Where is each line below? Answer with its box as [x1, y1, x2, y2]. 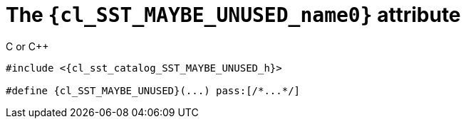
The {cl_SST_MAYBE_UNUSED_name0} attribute [6, 3, 461, 27]
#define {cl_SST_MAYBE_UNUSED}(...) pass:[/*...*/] [6, 84, 301, 96]
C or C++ [6, 40, 49, 52]
